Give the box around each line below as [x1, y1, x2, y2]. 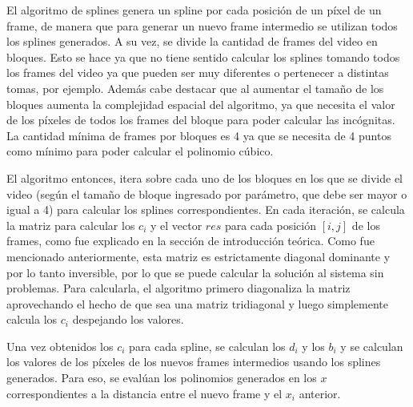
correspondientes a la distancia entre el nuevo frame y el [6, 385, 283, 401]
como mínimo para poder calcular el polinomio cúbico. [6, 143, 274, 159]
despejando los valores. [72, 311, 184, 328]
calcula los [6, 311, 58, 328]
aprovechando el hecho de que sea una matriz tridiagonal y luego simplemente [6, 295, 389, 312]
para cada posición [224, 216, 316, 233]
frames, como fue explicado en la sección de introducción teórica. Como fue [6, 232, 375, 249]
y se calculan [340, 337, 403, 354]
